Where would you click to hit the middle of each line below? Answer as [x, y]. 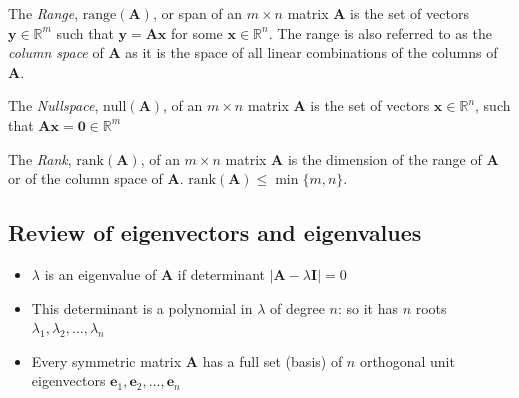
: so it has [367, 307]
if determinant [221, 273]
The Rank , [40, 158]
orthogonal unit [407, 360]
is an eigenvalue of [100, 273]
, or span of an [197, 13]
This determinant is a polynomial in [142, 307]
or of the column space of [85, 178]
